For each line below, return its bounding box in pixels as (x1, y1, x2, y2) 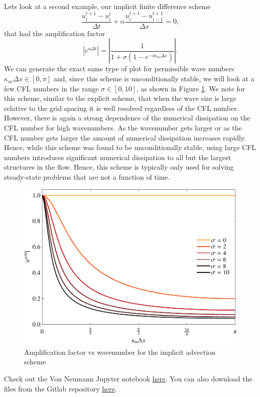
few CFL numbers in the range (4, 83, 99, 93)
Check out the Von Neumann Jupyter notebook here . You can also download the (4, 373, 252, 384)
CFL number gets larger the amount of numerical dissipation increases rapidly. (4, 132, 246, 143)
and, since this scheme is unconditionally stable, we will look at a (53, 73, 254, 84)
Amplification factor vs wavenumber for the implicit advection (24, 346, 215, 357)
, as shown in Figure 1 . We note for (137, 83, 245, 93)
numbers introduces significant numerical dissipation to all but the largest (4, 152, 231, 162)
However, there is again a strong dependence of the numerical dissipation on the (4, 112, 250, 123)
